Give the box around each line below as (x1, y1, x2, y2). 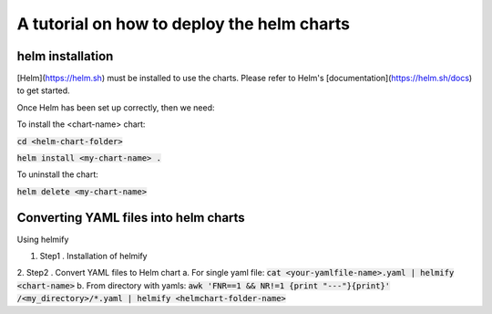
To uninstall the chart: (16, 169, 99, 180)
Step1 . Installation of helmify (39, 251, 148, 262)
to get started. (16, 85, 70, 96)
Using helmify (16, 234, 69, 245)
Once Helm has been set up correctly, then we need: (16, 101, 215, 113)
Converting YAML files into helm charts (16, 210, 245, 225)
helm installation (16, 48, 114, 64)
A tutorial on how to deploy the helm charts (16, 14, 351, 34)
